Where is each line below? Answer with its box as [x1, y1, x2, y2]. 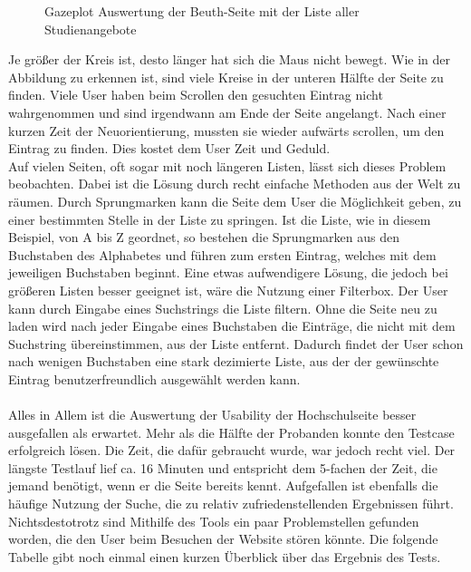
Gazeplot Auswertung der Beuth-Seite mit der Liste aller [44, 2, 360, 20]
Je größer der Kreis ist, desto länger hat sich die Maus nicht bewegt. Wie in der [8, 50, 451, 69]
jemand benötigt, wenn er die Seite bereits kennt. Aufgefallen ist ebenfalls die [8, 476, 438, 495]
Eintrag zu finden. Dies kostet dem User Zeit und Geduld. [8, 139, 331, 158]
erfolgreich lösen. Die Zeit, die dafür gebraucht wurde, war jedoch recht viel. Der [8, 441, 456, 460]
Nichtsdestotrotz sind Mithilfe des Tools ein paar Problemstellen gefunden [8, 511, 419, 530]
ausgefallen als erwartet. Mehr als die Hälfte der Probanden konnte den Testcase [8, 422, 455, 441]
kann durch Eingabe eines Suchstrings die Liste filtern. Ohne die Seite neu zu [8, 298, 437, 317]
